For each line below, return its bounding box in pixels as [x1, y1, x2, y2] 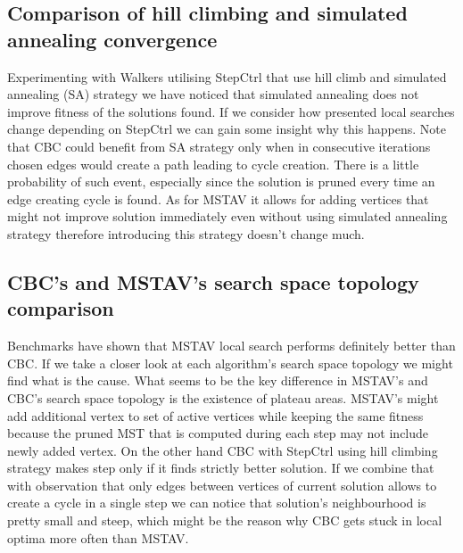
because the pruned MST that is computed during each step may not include [7, 424, 429, 442]
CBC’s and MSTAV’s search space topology [7, 268, 419, 295]
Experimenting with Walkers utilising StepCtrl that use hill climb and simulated [7, 67, 447, 86]
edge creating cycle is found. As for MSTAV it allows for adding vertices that [7, 189, 429, 208]
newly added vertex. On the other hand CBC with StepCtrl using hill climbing [7, 441, 438, 459]
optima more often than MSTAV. [7, 528, 189, 547]
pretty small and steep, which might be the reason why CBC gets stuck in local [7, 511, 442, 530]
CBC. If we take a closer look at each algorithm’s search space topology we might [7, 353, 453, 372]
